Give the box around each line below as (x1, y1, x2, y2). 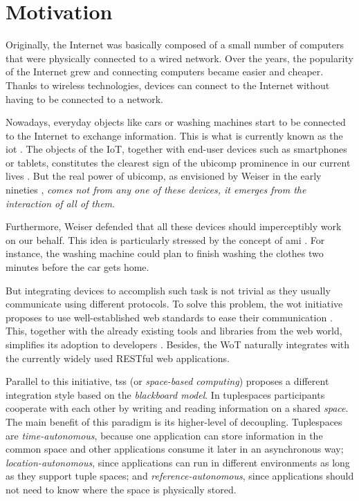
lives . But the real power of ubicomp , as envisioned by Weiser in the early (6, 169, 322, 183)
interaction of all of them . (6, 196, 115, 210)
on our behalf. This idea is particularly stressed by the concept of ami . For (6, 232, 325, 247)
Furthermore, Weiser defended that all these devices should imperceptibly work (6, 219, 342, 234)
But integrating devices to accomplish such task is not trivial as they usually (6, 283, 331, 297)
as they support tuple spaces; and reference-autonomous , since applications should (6, 469, 354, 483)
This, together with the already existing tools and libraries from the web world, (6, 323, 342, 338)
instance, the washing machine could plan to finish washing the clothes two (6, 246, 324, 261)
